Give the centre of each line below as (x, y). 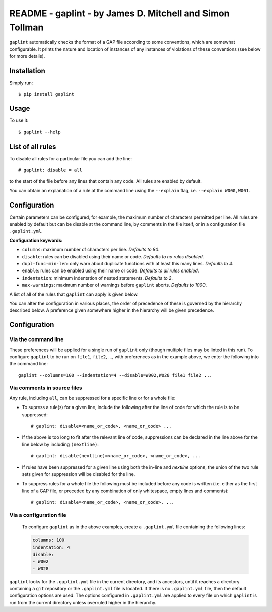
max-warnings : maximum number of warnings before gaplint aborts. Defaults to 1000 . (114, 285)
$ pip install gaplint (46, 94)
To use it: (19, 120)
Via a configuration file (38, 515)
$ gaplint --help (40, 132)
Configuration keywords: (36, 240)
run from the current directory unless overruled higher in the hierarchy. (83, 602)
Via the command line (37, 339)
